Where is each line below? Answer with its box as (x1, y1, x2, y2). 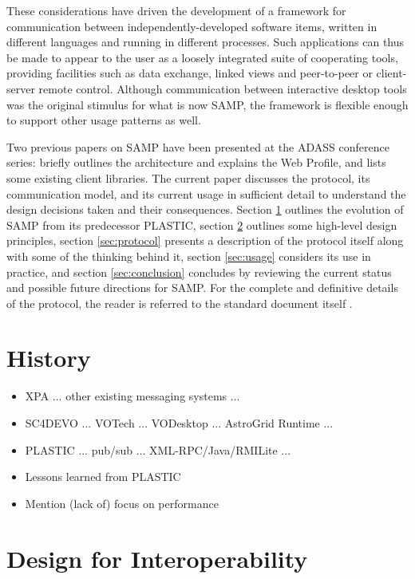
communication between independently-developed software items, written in (6, 18, 377, 34)
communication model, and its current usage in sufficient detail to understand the (6, 185, 406, 202)
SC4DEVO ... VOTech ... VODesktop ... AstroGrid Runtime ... (25, 415, 334, 431)
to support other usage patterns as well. (6, 112, 201, 128)
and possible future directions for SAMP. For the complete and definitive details (6, 279, 398, 296)
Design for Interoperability (6, 542, 308, 574)
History (6, 341, 91, 374)
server (6, 80, 35, 96)
